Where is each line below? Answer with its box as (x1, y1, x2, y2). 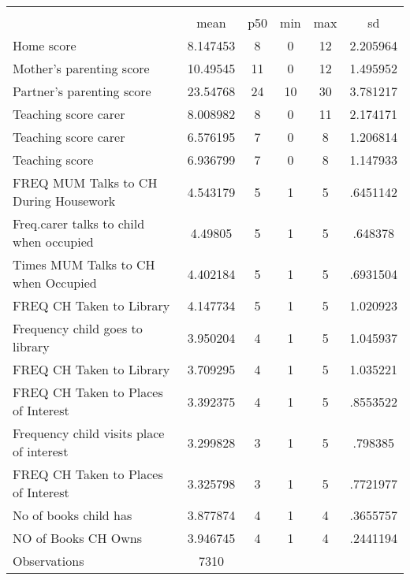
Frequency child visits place (13, 424, 165, 442)
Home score (13, 36, 76, 54)
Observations (13, 552, 84, 570)
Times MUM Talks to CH (13, 255, 155, 273)
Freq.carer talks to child (13, 214, 145, 232)
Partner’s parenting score (13, 82, 151, 100)
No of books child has (13, 506, 132, 524)
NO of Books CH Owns (13, 529, 142, 547)
